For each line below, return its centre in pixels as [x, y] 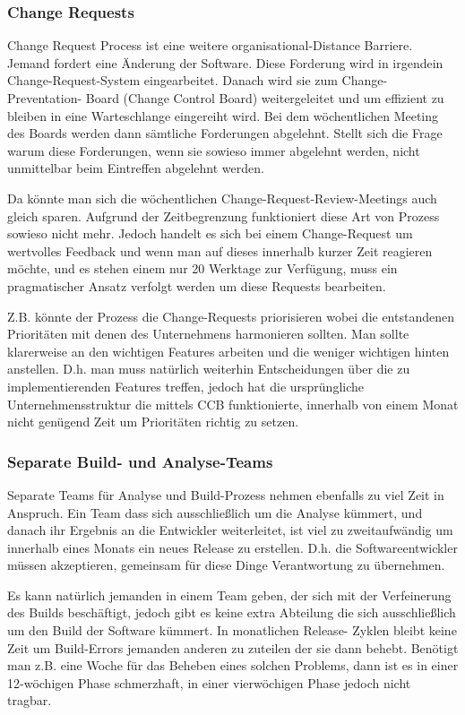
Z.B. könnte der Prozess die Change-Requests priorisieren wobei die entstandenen [231, 316]
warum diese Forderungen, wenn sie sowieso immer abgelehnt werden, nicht [214, 150]
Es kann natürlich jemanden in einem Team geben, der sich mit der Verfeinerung [229, 594]
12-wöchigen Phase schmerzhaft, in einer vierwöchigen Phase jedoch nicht [209, 682]
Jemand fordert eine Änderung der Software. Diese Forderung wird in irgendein [225, 62]
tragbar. [30, 700]
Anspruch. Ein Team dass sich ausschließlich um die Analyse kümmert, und [215, 512]
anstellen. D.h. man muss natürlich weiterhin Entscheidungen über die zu [209, 369]
